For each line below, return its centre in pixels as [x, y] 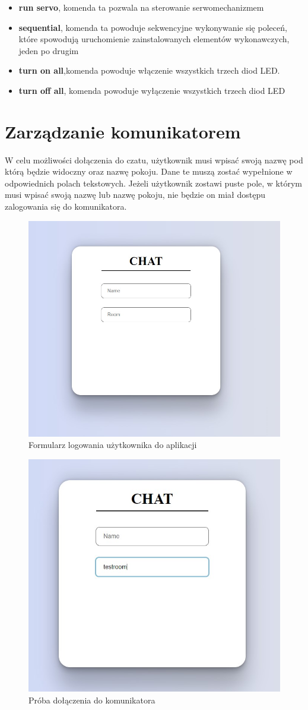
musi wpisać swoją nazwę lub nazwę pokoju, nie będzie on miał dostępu [135, 195]
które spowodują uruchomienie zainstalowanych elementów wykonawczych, [154, 39]
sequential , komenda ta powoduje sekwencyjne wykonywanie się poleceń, [153, 27]
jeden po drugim [49, 50]
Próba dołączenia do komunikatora [92, 700]
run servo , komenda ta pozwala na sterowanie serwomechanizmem [141, 7]
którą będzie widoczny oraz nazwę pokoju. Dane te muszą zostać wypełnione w [149, 171]
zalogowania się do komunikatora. [66, 206]
